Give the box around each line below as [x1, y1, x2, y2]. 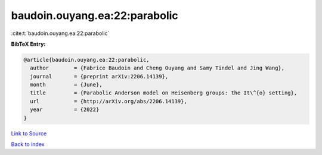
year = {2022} [30, 106, 100, 113]
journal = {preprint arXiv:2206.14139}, [30, 73, 169, 80]
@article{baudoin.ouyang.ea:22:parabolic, [23, 56, 150, 63]
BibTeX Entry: [11, 40, 46, 48]
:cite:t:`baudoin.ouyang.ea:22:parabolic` [11, 30, 110, 37]
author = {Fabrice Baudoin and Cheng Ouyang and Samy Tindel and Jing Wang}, [30, 65, 285, 71]
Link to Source [11, 129, 47, 137]
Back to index [11, 141, 45, 148]
